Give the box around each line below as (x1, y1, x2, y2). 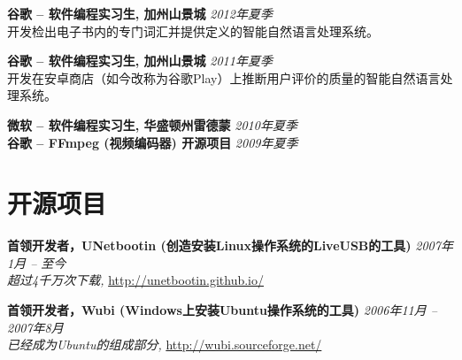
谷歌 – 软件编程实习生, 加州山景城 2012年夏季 (7, 4, 273, 22)
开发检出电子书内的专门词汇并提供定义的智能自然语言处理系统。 (7, 21, 379, 40)
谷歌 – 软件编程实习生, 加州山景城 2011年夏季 (7, 51, 273, 70)
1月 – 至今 (7, 253, 66, 272)
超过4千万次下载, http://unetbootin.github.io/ (7, 271, 264, 289)
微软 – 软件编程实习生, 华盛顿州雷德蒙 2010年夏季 (7, 115, 297, 134)
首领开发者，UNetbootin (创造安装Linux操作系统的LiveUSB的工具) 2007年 (7, 236, 453, 255)
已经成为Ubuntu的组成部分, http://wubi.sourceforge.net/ (7, 335, 322, 354)
